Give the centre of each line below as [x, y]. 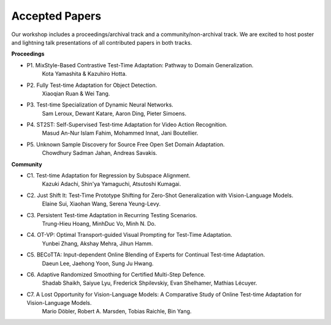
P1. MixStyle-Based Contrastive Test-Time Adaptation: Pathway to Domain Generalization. [140, 65]
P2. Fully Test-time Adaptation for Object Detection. [92, 85]
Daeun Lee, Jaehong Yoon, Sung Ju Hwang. [98, 263]
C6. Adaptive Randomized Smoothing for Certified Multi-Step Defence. [116, 274]
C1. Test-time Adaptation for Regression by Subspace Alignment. [108, 176]
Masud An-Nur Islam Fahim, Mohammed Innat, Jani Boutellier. [120, 133]
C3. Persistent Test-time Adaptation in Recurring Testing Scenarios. [112, 215]
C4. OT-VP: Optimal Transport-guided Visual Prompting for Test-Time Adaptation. [129, 235]
